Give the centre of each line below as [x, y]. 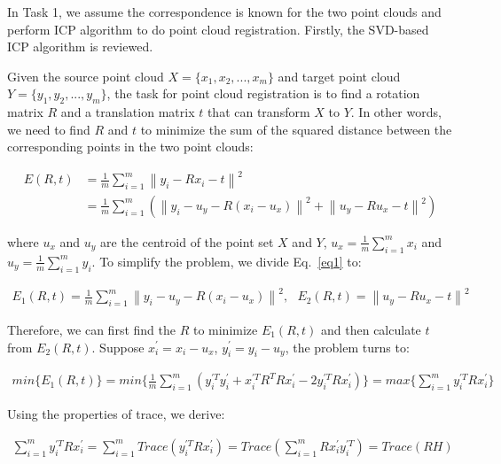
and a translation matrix [128, 112]
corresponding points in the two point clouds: [130, 147]
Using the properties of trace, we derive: [116, 414]
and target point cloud [339, 76]
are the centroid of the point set [187, 241]
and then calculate [371, 329]
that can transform [258, 112]
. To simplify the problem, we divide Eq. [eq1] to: [227, 261]
